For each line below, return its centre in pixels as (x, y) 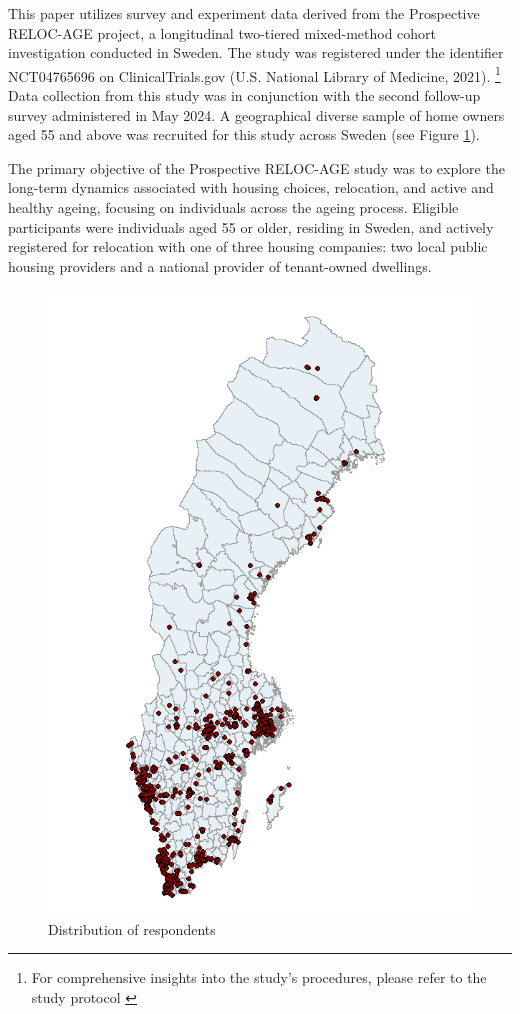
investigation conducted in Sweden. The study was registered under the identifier (256, 52)
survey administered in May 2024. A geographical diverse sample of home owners (256, 114)
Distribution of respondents (132, 928)
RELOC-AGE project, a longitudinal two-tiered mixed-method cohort (222, 32)
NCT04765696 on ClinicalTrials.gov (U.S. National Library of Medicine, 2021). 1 (254, 74)
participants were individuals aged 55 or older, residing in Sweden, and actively (251, 226)
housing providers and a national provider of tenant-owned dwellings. (220, 265)
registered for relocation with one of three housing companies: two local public (248, 246)
